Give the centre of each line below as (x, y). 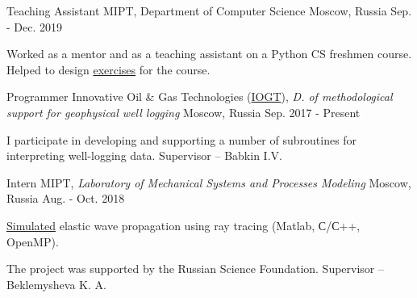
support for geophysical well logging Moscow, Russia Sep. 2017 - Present (183, 112)
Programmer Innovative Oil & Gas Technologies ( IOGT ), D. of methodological (200, 97)
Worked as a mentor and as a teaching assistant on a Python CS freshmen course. (209, 54)
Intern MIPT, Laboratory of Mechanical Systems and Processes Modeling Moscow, (209, 182)
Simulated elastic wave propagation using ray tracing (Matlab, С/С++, (183, 225)
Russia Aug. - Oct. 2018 (66, 198)
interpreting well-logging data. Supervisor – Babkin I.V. (144, 155)
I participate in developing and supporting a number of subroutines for (182, 139)
